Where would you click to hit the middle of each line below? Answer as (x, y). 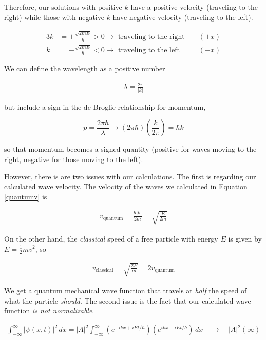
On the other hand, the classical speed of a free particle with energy (111, 238)
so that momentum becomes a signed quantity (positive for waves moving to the (130, 149)
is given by (245, 238)
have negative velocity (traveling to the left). (183, 17)
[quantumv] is (26, 196)
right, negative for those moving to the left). (74, 159)
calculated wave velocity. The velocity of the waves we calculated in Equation (126, 186)
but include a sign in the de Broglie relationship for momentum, (105, 106)
